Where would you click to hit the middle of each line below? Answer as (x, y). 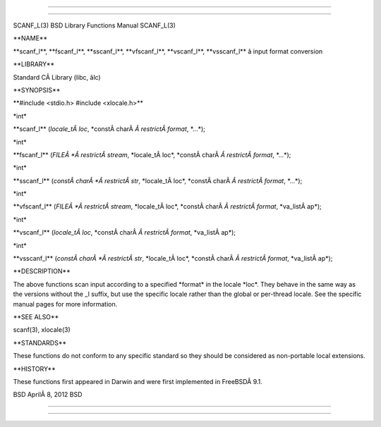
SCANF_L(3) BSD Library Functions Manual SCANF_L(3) (95, 25)
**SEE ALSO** (36, 316)
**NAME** (30, 38)
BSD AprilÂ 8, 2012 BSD (48, 395)
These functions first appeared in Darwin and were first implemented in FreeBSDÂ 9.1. (138, 381)
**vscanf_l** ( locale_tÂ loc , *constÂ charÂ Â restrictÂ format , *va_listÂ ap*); (125, 233)
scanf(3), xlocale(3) (42, 330)
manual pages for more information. (65, 304)
